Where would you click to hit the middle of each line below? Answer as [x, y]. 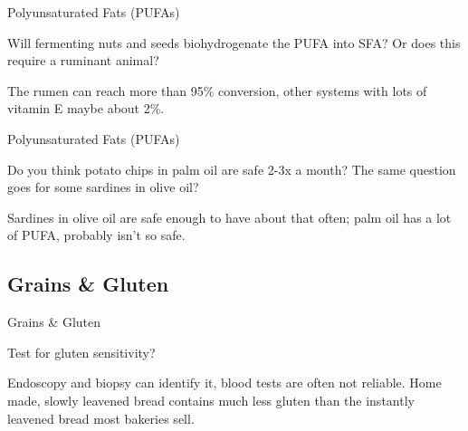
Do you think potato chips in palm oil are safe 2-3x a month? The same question [232, 169]
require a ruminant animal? [83, 60]
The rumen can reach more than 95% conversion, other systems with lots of [217, 90]
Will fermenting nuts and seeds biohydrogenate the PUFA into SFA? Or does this [234, 42]
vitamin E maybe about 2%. [86, 108]
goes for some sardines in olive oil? [103, 187]
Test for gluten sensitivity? [81, 352]
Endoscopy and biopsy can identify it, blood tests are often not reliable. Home [224, 383]
